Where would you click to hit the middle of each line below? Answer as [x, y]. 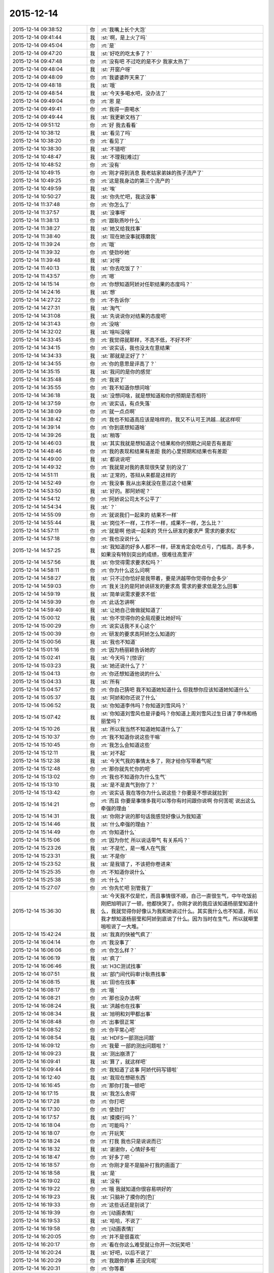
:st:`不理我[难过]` [121, 157]
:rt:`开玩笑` [113, 1133]
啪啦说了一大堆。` [122, 926]
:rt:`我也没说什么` [121, 539]
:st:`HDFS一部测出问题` [128, 1038]
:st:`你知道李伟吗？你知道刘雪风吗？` [144, 705]
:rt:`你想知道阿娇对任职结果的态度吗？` [146, 284]
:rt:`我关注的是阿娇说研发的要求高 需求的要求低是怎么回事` [170, 586]
